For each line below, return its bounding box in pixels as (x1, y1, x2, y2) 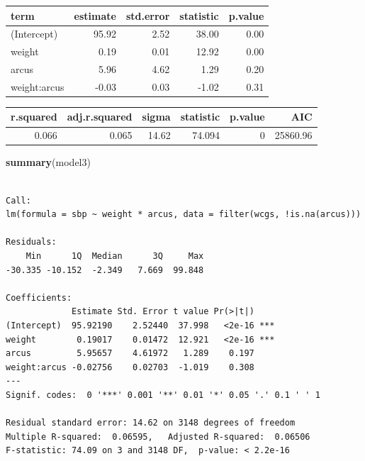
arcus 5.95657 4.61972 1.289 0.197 (6, 348, 254, 359)
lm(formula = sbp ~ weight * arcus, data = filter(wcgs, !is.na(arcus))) (6, 209, 361, 220)
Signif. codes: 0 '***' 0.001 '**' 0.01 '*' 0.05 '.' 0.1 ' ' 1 (6, 389, 320, 400)
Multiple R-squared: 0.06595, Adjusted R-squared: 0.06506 (6, 431, 310, 442)
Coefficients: (6, 292, 72, 303)
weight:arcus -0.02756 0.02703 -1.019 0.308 (6, 362, 254, 372)
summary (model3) (6, 155, 91, 170)
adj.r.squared (67, 109, 133, 124)
